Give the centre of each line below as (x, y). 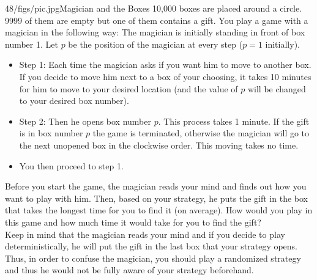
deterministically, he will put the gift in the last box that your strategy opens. (151, 246)
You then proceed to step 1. (71, 165)
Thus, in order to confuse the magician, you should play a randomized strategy (153, 258)
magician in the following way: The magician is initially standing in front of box (155, 32)
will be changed (277, 88)
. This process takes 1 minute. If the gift (234, 121)
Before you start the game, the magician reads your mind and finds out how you (156, 186)
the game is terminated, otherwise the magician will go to (201, 133)
